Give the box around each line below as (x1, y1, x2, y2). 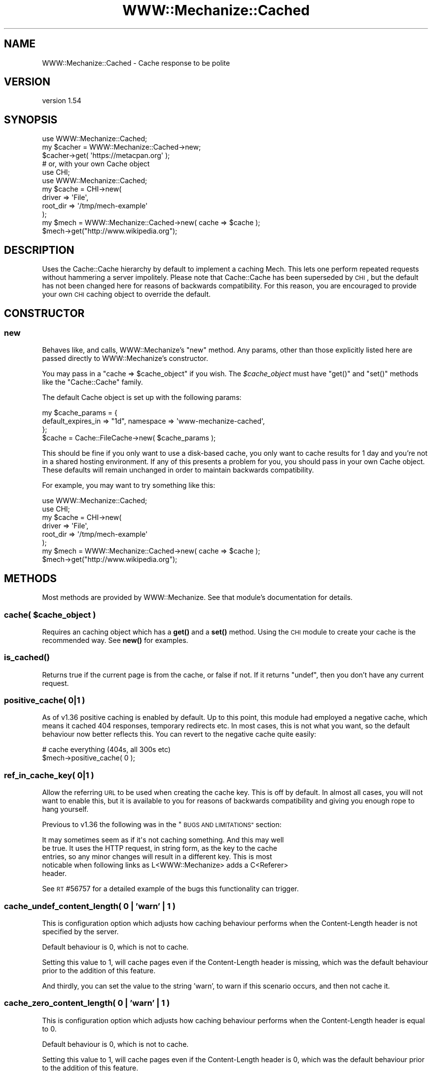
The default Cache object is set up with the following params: (42, 393, 242, 402)
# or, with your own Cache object (42, 159, 150, 168)
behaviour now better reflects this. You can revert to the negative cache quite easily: (42, 730, 317, 739)
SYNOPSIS (4, 113, 58, 126)
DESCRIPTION (4, 243, 74, 256)
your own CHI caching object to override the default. (42, 290, 211, 299)
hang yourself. (42, 805, 89, 814)
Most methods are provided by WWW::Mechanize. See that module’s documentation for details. (42, 593, 353, 602)
